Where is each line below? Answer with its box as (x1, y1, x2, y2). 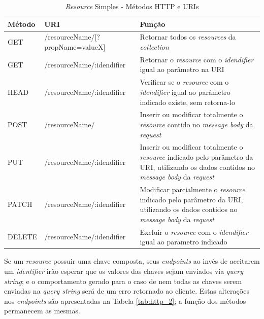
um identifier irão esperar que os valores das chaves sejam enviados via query (4, 265, 243, 276)
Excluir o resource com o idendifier (140, 226, 248, 237)
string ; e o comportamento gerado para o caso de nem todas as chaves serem (4, 275, 242, 286)
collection (140, 42, 169, 52)
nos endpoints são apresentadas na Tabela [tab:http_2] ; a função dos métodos (4, 295, 246, 306)
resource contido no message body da (140, 119, 253, 129)
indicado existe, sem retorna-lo (140, 96, 235, 107)
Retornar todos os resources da (140, 31, 236, 42)
